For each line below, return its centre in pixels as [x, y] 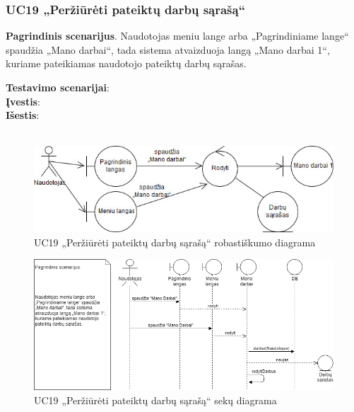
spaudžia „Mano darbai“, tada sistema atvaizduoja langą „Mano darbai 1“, [168, 49]
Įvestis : [23, 101]
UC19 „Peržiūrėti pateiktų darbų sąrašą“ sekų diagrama [155, 400]
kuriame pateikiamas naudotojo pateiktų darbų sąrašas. [126, 63]
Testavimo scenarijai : [58, 87]
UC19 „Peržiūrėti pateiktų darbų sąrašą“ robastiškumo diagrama [175, 242]
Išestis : [23, 115]
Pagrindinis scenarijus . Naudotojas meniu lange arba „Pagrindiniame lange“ [177, 36]
